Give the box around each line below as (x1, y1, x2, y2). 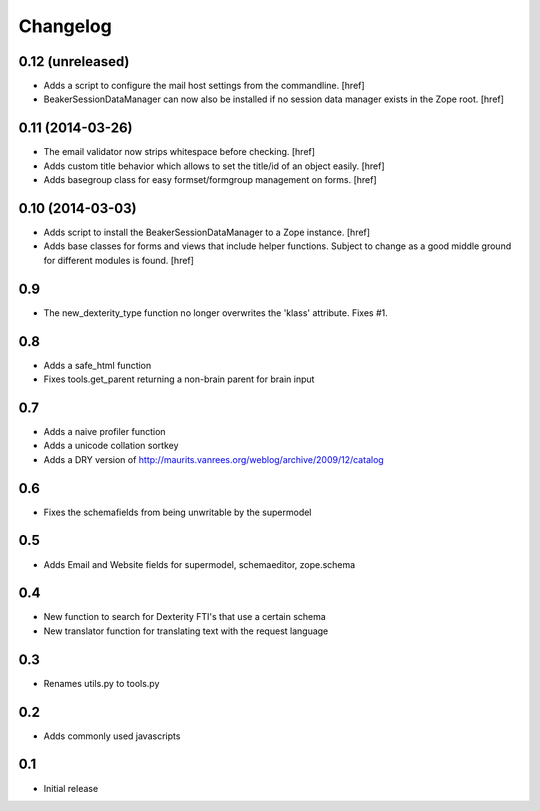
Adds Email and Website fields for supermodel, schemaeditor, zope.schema (43, 558, 356, 570)
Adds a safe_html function (43, 359, 152, 371)
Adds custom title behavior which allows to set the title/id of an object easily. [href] (43, 160, 385, 172)
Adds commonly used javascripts (43, 730, 181, 742)
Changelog (18, 15, 112, 37)
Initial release (43, 782, 99, 794)
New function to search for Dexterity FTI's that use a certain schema (43, 611, 327, 623)
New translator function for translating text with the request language (43, 625, 329, 637)
